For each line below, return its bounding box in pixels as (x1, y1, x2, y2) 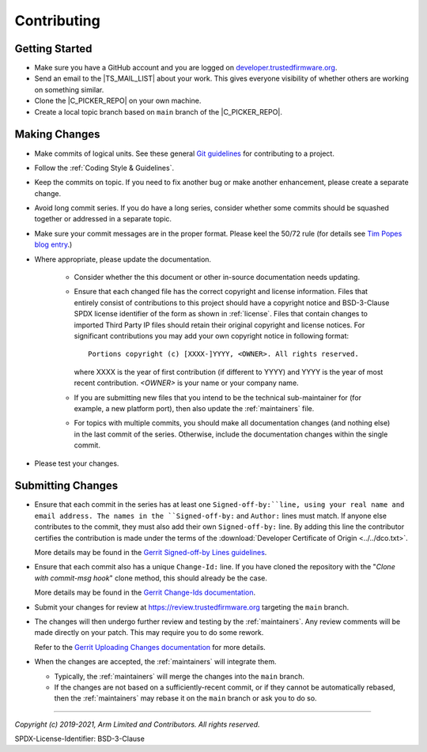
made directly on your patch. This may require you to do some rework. (34, 628, 264, 637)
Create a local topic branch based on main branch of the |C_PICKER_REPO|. (34, 107, 282, 116)
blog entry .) (34, 240, 73, 249)
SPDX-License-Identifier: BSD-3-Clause (14, 734, 145, 743)
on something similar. (34, 85, 104, 94)
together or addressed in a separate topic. (34, 214, 172, 224)
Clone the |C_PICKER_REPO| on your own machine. (34, 96, 202, 106)
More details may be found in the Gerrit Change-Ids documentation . (34, 588, 256, 597)
